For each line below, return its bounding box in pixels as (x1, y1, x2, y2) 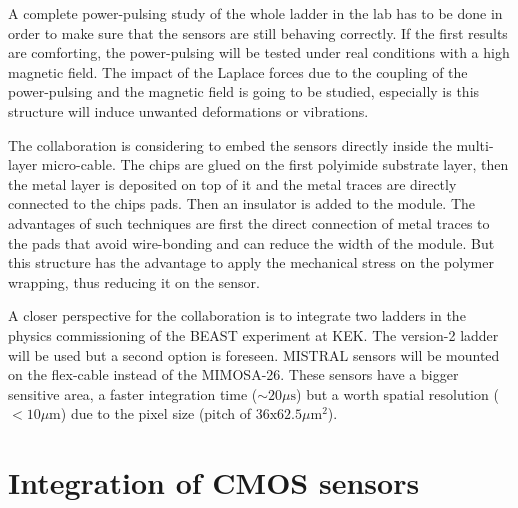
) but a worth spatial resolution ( (296, 383, 499, 404)
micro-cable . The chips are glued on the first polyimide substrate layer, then (41, 154, 509, 175)
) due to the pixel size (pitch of (60, 403, 252, 424)
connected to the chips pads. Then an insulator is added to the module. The (8, 193, 476, 214)
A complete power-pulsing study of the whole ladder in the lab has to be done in (8, 3, 503, 23)
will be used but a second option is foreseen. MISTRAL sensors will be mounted (8, 344, 500, 365)
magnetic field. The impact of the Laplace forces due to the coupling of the (8, 61, 468, 82)
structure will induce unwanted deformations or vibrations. (8, 100, 369, 121)
